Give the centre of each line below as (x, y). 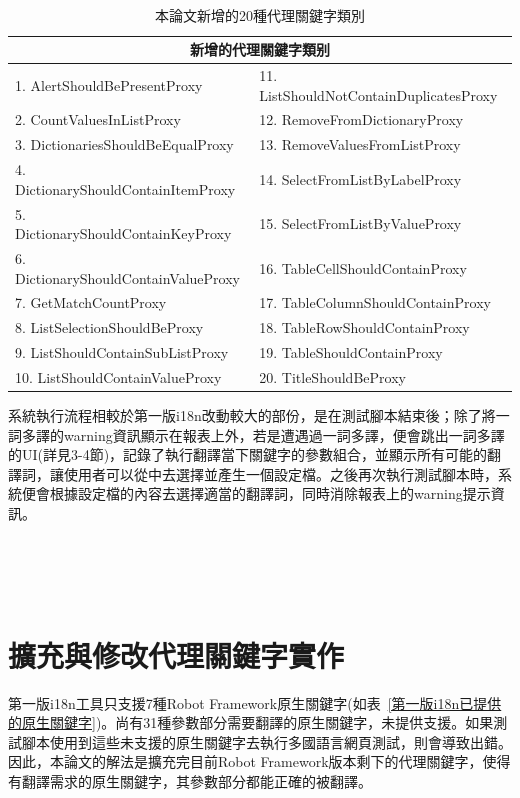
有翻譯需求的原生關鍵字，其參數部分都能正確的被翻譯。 (190, 780)
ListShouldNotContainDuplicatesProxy (378, 94)
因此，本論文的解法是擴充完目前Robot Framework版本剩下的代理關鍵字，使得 (259, 761)
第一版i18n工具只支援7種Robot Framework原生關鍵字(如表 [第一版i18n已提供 (255, 702)
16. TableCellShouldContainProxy (363, 267)
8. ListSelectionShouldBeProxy (109, 327)
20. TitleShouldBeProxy (332, 377)
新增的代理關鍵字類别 (260, 49)
